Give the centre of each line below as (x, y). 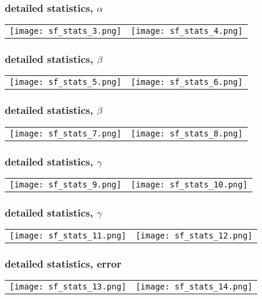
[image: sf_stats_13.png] (68, 287)
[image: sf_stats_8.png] (187, 133)
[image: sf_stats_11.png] (68, 236)
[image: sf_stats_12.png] (194, 236)
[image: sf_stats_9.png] (66, 184)
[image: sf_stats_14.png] (194, 287)
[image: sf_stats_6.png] (187, 82)
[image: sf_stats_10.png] (189, 184)
